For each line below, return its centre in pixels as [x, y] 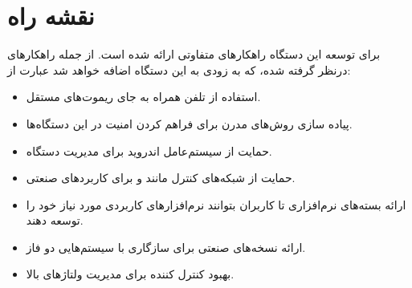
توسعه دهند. [55, 220]
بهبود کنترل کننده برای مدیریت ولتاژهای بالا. [130, 274]
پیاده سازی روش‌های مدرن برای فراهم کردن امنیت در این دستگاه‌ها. [189, 123]
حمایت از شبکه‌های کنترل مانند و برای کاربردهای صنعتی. [161, 178]
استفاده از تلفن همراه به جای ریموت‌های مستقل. [143, 97]
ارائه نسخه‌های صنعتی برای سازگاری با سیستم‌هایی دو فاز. [166, 247]
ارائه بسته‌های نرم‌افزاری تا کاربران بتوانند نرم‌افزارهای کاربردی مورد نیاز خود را [216, 204]
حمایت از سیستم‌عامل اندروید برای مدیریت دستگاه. [149, 150]
